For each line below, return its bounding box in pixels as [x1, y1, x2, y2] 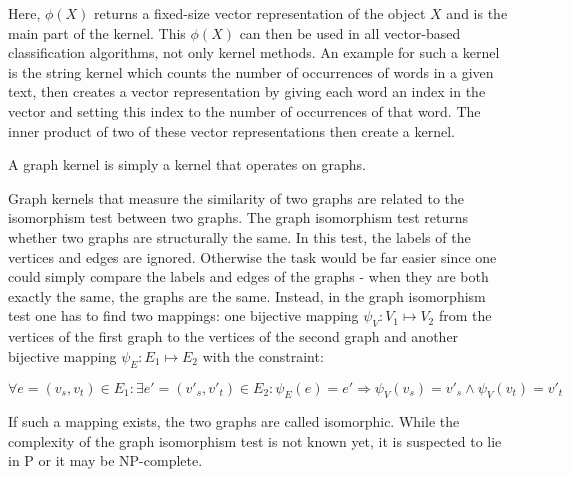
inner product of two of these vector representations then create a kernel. [8, 120, 455, 141]
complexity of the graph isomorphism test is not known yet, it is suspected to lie [8, 430, 502, 451]
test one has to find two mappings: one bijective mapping [8, 305, 359, 326]
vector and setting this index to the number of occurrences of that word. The [8, 100, 481, 121]
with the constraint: [202, 345, 324, 366]
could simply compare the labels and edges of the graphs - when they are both [8, 266, 489, 287]
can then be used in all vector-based [239, 22, 461, 43]
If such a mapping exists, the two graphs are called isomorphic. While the [8, 411, 460, 432]
